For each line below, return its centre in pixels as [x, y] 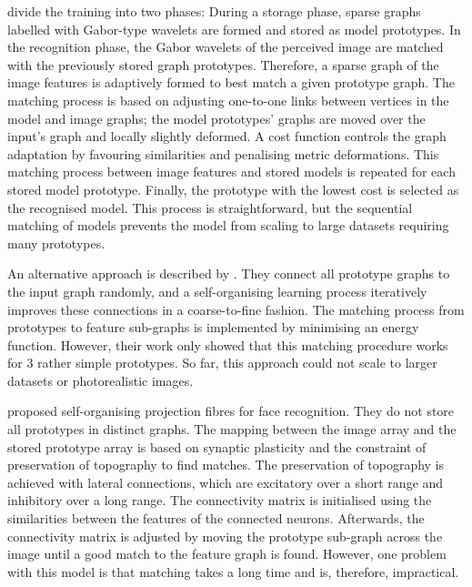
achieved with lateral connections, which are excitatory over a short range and [226, 482]
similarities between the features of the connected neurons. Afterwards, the [216, 518]
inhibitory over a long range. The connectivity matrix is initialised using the [220, 500]
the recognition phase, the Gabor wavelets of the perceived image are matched [226, 47]
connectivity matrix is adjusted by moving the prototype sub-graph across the [225, 536]
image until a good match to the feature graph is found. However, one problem [227, 554]
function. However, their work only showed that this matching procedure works [228, 344]
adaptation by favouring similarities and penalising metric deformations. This [223, 153]
